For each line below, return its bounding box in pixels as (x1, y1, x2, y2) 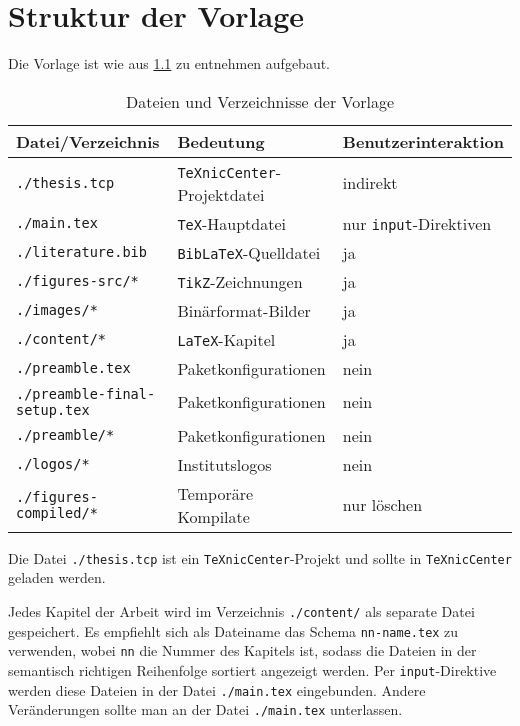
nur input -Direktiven (342, 211, 492, 235)
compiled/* (16, 504, 98, 521)
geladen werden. (8, 567, 106, 588)
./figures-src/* (16, 273, 139, 290)
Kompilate (177, 504, 250, 528)
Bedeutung (177, 129, 265, 153)
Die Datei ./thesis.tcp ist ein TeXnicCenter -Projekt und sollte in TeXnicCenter (8, 547, 512, 568)
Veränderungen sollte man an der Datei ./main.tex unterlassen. (8, 699, 403, 720)
